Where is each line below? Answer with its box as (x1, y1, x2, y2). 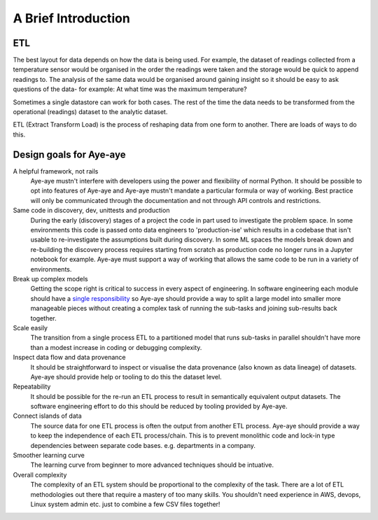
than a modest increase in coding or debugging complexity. (30, 343, 202, 351)
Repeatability (13, 382, 51, 391)
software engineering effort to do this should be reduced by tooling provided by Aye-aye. (30, 402, 288, 411)
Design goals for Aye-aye (13, 148, 126, 160)
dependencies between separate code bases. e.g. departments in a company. (30, 441, 255, 449)
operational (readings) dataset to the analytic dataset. (13, 108, 168, 116)
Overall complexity (13, 470, 67, 479)
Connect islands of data (13, 412, 82, 420)
